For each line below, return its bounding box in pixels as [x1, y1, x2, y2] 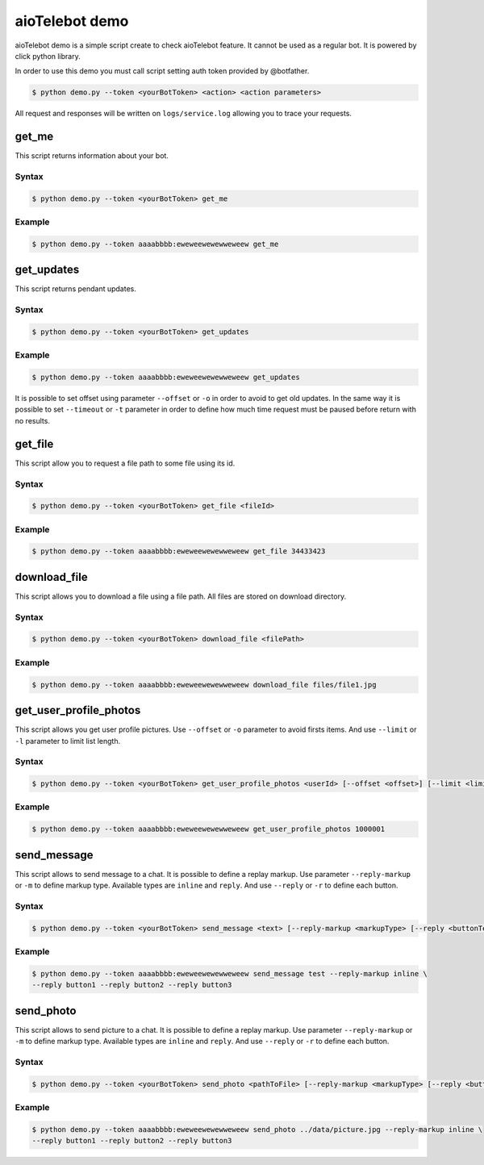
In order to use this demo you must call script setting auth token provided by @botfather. [15, 66, 310, 76]
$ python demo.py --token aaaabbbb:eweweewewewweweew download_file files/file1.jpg [31, 680, 377, 689]
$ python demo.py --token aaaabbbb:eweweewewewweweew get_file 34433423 [31, 547, 326, 556]
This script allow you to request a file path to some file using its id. [15, 458, 236, 468]
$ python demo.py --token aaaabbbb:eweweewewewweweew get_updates [31, 373, 300, 382]
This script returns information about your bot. [15, 151, 169, 161]
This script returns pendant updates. [15, 284, 136, 294]
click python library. [15, 51, 81, 61]
